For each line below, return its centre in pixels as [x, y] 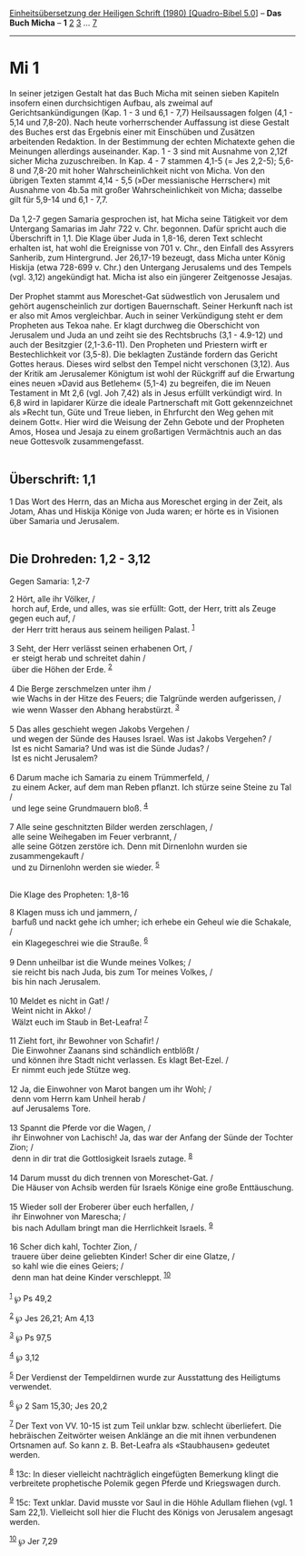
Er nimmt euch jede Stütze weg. [71, 1070]
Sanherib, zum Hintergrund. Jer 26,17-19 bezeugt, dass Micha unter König [148, 258]
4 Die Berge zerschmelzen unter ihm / [80, 688]
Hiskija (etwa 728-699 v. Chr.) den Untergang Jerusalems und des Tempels [151, 267]
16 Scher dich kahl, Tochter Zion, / [74, 1247]
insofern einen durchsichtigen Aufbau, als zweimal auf [111, 103]
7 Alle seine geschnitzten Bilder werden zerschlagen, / [111, 827]
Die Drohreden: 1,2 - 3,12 [80, 559]
